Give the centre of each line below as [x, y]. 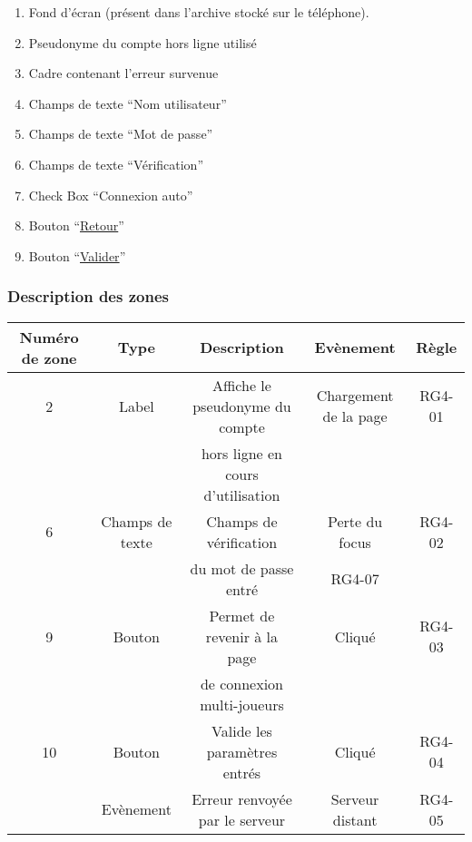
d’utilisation [242, 494]
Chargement [355, 396]
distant [355, 819]
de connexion [242, 683]
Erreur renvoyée [242, 798]
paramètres [242, 751]
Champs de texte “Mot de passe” [121, 134]
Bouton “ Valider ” [77, 255]
